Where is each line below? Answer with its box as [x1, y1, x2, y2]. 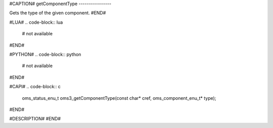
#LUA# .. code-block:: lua [9, 19, 63, 25]
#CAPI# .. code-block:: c [9, 84, 61, 90]
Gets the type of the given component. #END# [9, 10, 106, 16]
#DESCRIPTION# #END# [9, 116, 61, 122]
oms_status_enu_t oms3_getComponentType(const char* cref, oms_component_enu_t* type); [22, 95, 216, 101]
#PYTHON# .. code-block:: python [9, 51, 81, 57]
